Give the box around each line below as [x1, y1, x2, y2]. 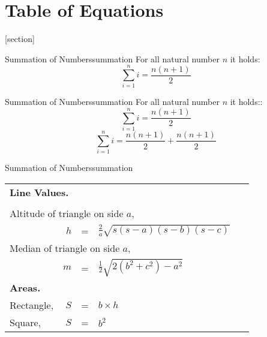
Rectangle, [10, 297, 54, 312]
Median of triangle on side [10, 240, 120, 255]
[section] [5, 32, 35, 45]
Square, [10, 315, 41, 329]
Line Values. [10, 185, 69, 199]
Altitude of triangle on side [10, 206, 124, 220]
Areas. [10, 280, 41, 294]
